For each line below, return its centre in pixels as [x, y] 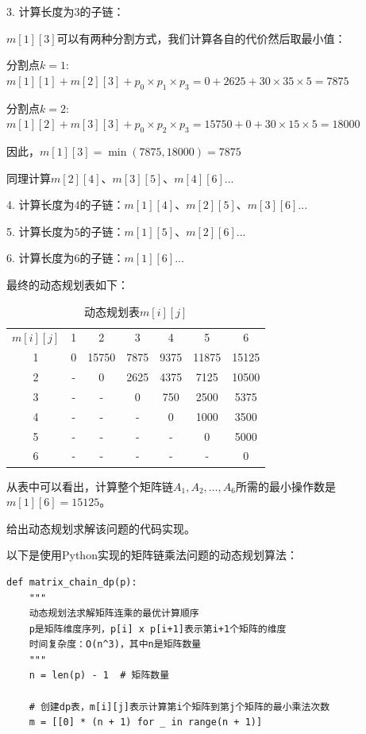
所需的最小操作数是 [285, 486]
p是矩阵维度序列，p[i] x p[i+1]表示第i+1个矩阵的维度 [158, 629]
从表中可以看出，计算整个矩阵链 [90, 486]
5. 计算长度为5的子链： [65, 231]
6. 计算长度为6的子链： [65, 258]
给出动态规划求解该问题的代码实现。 [101, 528]
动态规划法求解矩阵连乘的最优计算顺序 [114, 614]
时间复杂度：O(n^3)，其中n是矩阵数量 [115, 645]
